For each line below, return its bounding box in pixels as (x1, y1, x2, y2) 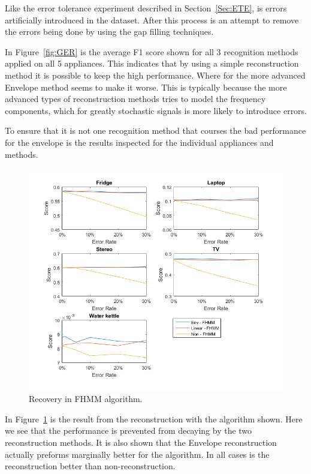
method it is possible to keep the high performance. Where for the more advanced (5, 68, 306, 81)
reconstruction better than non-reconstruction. (5, 460, 176, 472)
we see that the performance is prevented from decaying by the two (5, 424, 252, 437)
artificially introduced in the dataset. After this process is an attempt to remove (5, 13, 299, 26)
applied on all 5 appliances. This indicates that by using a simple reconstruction (5, 57, 299, 70)
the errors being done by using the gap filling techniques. (5, 25, 214, 38)
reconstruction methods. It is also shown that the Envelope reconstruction (5, 436, 277, 448)
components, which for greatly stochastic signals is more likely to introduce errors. (5, 104, 307, 116)
